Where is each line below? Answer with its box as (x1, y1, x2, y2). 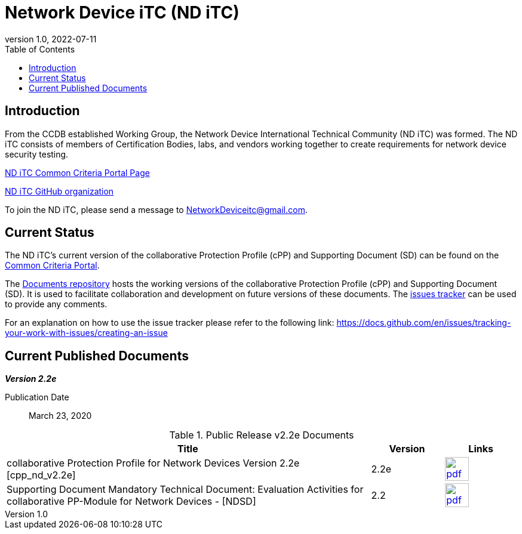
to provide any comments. (5, 299, 108, 310)
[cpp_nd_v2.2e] (7, 469, 76, 481)
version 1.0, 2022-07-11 (5, 33, 97, 44)
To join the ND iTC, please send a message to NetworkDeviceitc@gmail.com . (5, 204, 308, 215)
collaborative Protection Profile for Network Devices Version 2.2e (7, 457, 300, 470)
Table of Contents (5, 44, 75, 54)
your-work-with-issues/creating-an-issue (5, 328, 168, 338)
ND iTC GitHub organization (5, 186, 114, 196)
